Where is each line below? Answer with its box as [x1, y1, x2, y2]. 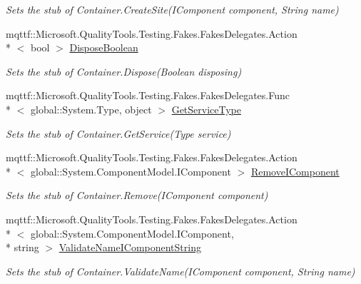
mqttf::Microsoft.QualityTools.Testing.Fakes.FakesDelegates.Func [6, 88, 290, 103]
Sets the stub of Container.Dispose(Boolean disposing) [6, 64, 242, 78]
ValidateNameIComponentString [59, 240, 201, 255]
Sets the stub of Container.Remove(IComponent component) [6, 188, 268, 203]
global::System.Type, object [30, 101, 152, 116]
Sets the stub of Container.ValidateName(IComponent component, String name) [6, 263, 355, 278]
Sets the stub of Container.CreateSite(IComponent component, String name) [6, 2, 339, 16]
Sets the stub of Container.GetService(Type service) [6, 126, 231, 141]
